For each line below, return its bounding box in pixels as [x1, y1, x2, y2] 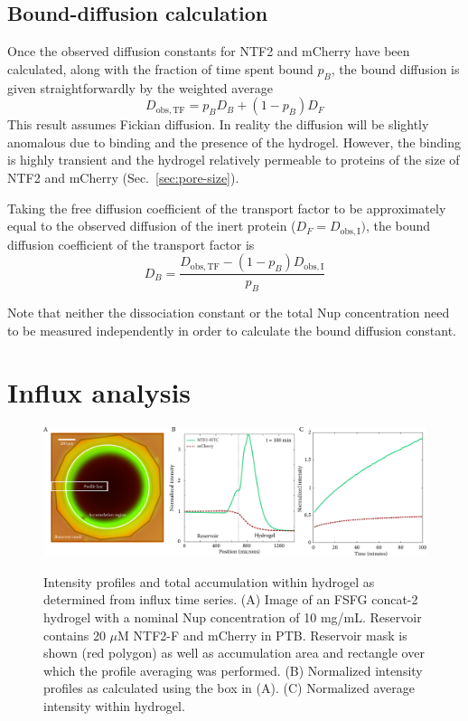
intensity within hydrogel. [43, 696, 185, 715]
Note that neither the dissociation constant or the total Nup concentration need [7, 303, 450, 322]
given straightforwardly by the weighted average [7, 78, 273, 97]
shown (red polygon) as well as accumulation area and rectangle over [43, 643, 425, 662]
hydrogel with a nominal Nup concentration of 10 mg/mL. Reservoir [43, 607, 422, 626]
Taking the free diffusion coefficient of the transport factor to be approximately [7, 198, 446, 217]
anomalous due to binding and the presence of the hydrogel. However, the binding [7, 132, 461, 151]
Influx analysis [7, 374, 192, 411]
